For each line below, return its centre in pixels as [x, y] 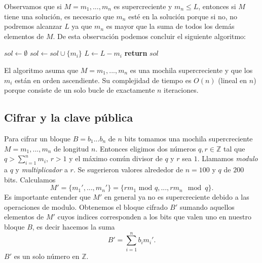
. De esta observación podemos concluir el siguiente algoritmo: [149, 36]
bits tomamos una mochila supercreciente [189, 138]
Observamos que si [33, 6]
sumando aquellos [207, 206]
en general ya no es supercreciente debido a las [177, 197]
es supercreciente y [143, 6]
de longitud [71, 148]
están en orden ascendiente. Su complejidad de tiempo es [103, 80]
